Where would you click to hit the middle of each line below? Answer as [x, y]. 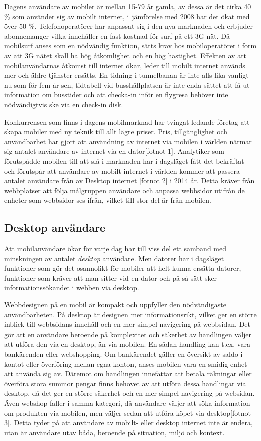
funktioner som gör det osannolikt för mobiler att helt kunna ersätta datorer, [123, 268]
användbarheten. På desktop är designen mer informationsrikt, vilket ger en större [130, 314]
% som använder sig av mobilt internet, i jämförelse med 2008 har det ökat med [127, 16]
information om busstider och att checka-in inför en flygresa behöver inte [116, 95]
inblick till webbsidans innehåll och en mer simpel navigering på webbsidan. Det [127, 324]
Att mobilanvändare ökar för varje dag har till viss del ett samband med [115, 248]
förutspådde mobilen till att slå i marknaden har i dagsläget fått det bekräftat [124, 160]
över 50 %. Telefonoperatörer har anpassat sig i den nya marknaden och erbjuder [129, 26]
